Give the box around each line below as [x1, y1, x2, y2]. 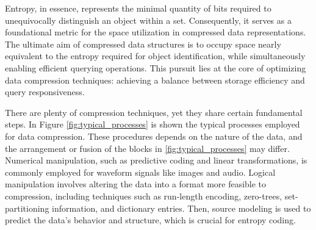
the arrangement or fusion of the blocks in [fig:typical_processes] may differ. [5, 142, 290, 154]
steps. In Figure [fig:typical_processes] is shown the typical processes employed [5, 118, 300, 131]
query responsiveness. [5, 85, 85, 98]
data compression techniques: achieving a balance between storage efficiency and [5, 73, 305, 86]
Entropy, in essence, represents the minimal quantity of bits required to [5, 2, 271, 14]
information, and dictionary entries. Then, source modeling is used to [52, 201, 311, 214]
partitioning [5, 201, 49, 214]
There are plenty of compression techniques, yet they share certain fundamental [5, 106, 303, 118]
